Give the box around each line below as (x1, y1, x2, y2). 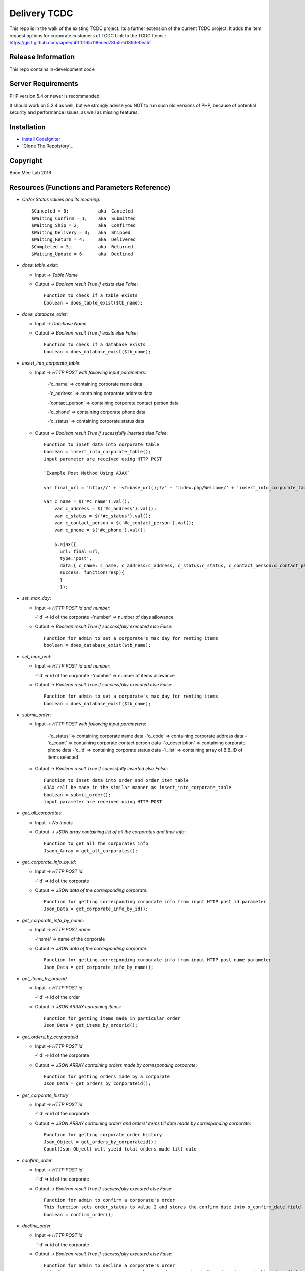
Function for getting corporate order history (44, 1132, 162, 1138)
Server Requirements (9, 79, 79, 88)
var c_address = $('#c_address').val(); (54, 506, 157, 511)
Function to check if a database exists (44, 342, 146, 348)
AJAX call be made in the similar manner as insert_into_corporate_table (44, 784, 232, 791)
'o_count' (47, 740, 67, 746)
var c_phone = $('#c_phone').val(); (54, 527, 146, 533)
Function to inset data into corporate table (44, 442, 160, 447)
